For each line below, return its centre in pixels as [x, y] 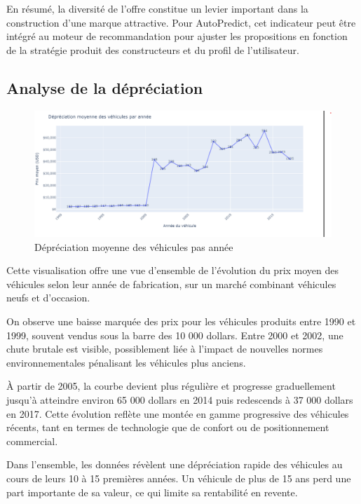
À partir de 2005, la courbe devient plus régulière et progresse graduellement [171, 386]
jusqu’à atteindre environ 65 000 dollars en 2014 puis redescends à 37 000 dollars [180, 400]
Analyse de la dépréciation [105, 87]
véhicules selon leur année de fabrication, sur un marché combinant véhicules [171, 284]
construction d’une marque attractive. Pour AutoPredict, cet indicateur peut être [181, 22]
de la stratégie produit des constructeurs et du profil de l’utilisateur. [153, 49]
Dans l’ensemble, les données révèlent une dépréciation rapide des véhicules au [175, 464]
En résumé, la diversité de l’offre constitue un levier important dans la [157, 8]
